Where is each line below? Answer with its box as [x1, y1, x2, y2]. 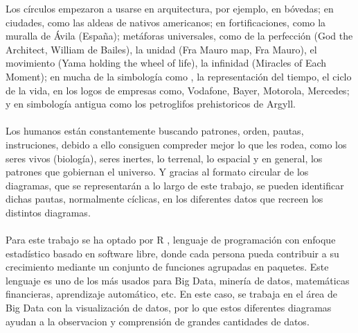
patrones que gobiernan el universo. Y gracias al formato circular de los [6, 164, 309, 179]
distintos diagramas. [6, 205, 91, 219]
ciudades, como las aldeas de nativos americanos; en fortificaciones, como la [6, 15, 326, 29]
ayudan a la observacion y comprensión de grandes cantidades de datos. [6, 314, 310, 328]
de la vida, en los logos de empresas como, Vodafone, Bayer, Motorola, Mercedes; [6, 83, 350, 97]
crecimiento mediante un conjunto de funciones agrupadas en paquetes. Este [6, 259, 329, 274]
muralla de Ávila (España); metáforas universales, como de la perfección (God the [6, 28, 353, 43]
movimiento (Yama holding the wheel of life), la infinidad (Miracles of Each [6, 55, 327, 70]
